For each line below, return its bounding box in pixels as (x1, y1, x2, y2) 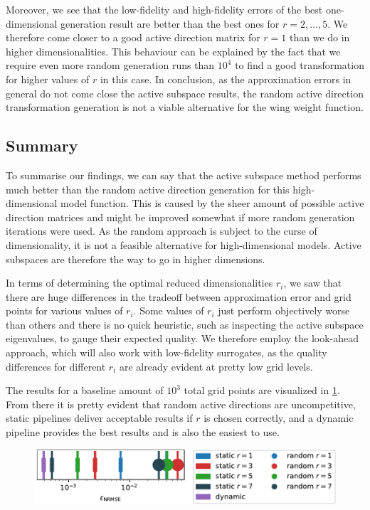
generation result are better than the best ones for (60, 16, 280, 31)
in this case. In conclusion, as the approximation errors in (100, 71, 351, 86)
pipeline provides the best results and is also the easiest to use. (6, 425, 280, 440)
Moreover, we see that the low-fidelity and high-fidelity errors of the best (6, 2, 323, 16)
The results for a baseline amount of (6, 383, 164, 398)
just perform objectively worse (218, 303, 350, 318)
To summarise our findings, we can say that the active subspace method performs (6, 167, 361, 182)
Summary (6, 134, 78, 156)
